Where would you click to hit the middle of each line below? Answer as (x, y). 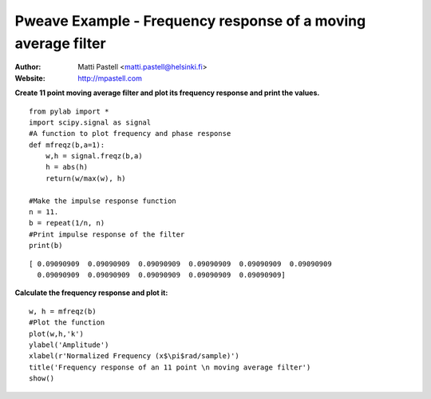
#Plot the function (67, 323)
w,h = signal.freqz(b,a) (94, 156)
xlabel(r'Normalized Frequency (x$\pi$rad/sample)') (134, 356)
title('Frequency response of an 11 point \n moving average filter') (170, 367)
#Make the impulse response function (103, 201)
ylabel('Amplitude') (69, 345)
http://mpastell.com (110, 78)
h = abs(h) (67, 167)
